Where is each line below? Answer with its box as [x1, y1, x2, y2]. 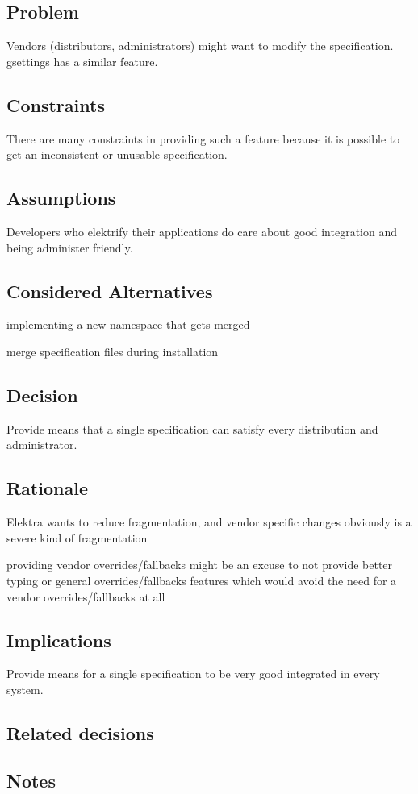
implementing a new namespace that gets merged [6, 316, 250, 333]
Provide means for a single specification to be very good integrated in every [6, 665, 380, 682]
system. [6, 680, 44, 697]
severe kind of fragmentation [6, 529, 148, 546]
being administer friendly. [6, 239, 133, 256]
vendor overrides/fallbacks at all [6, 588, 165, 605]
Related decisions [6, 720, 154, 745]
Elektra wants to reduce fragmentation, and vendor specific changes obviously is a [6, 513, 412, 530]
